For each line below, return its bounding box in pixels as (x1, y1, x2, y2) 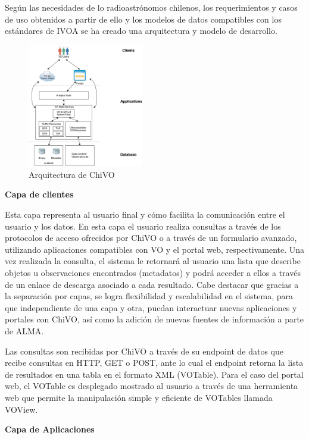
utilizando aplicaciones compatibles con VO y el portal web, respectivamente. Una (5, 243, 305, 255)
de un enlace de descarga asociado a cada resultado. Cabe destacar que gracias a (5, 278, 299, 290)
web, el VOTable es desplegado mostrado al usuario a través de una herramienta (5, 380, 298, 392)
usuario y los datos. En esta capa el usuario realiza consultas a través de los (5, 219, 281, 232)
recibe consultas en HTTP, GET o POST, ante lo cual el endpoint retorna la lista (5, 356, 304, 369)
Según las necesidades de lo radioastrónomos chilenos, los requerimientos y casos (5, 1, 298, 13)
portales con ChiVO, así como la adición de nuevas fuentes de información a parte (5, 313, 304, 325)
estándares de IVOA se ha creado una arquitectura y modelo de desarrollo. (5, 24, 277, 37)
